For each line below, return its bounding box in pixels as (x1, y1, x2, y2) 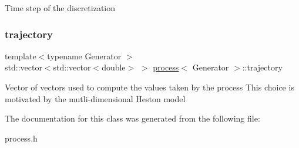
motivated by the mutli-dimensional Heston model (5, 92, 186, 105)
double (102, 61, 126, 73)
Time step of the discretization (5, 2, 116, 14)
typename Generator (47, 49, 122, 62)
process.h (5, 132, 38, 144)
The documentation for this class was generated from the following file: (5, 112, 260, 125)
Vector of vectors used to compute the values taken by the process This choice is (5, 81, 294, 93)
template (5, 49, 36, 62)
